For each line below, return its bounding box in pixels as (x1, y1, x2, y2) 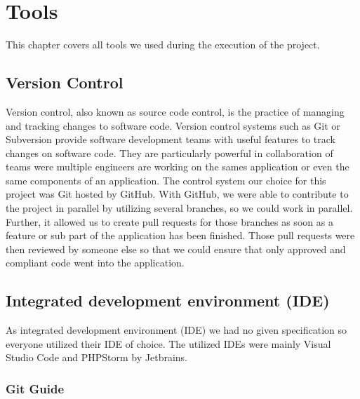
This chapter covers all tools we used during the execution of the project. (6, 37, 320, 52)
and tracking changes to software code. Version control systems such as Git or (6, 118, 340, 133)
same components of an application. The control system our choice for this (6, 173, 326, 187)
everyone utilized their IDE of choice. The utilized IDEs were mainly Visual (6, 336, 331, 351)
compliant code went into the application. (6, 255, 185, 270)
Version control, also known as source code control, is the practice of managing (6, 104, 345, 119)
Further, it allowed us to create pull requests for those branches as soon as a (6, 214, 333, 229)
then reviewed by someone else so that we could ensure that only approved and (6, 241, 346, 256)
